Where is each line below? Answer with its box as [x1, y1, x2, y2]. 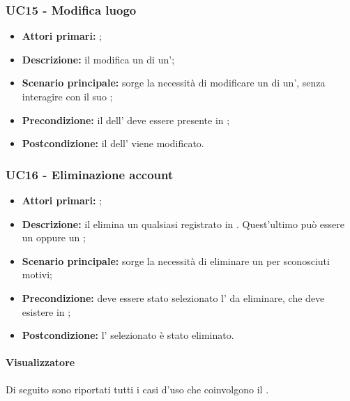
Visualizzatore [6, 355, 75, 370]
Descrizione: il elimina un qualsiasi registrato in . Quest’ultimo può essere [22, 216, 345, 231]
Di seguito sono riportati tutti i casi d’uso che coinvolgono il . [6, 381, 269, 396]
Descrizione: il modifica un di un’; [22, 52, 175, 66]
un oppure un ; [22, 230, 86, 245]
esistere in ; [22, 304, 71, 319]
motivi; [22, 267, 52, 282]
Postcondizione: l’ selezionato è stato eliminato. [22, 328, 234, 342]
